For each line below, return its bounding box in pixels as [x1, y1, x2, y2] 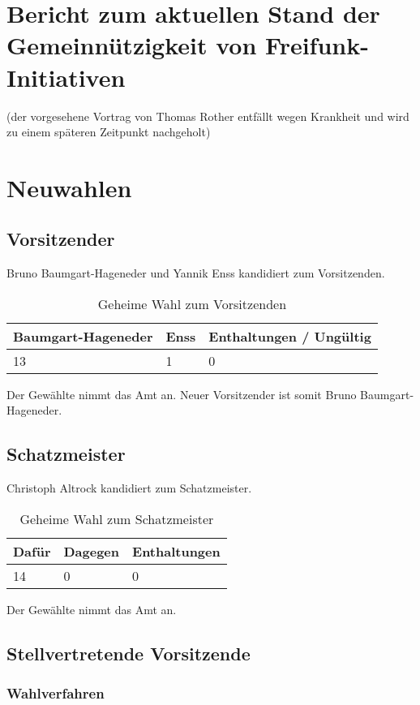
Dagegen [63, 541, 120, 561]
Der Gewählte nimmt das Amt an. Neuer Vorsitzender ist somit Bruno [6, 385, 357, 402]
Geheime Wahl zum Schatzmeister [19, 509, 214, 528]
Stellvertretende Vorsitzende [6, 640, 251, 665]
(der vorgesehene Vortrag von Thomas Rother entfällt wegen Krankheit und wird [6, 107, 409, 124]
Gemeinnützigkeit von [6, 28, 257, 62]
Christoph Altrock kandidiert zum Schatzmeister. [6, 479, 252, 497]
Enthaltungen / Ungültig [208, 326, 371, 346]
